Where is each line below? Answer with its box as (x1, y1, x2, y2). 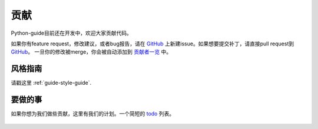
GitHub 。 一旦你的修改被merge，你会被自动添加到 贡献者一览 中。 (11, 48, 172, 55)
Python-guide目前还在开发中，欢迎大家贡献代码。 (11, 29, 132, 37)
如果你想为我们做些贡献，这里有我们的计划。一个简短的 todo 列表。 (11, 110, 175, 117)
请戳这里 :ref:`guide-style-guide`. (11, 80, 92, 87)
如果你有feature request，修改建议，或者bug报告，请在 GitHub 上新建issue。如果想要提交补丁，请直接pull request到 (11, 40, 294, 47)
